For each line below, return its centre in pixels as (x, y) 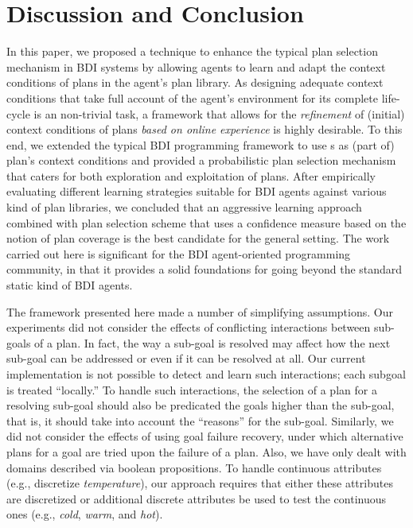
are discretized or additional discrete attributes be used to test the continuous (197, 498)
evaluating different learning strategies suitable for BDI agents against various (197, 191)
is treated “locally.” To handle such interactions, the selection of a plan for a (192, 389)
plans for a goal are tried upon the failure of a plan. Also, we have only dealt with (206, 451)
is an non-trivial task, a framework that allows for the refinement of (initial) (219, 113)
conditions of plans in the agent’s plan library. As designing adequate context (195, 82)
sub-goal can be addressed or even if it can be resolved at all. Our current (186, 358)
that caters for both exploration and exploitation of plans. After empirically (191, 175)
